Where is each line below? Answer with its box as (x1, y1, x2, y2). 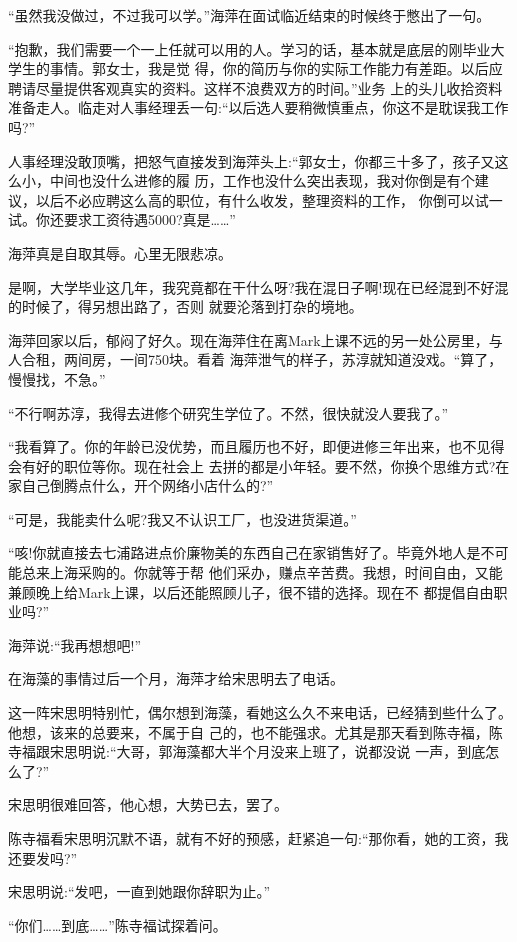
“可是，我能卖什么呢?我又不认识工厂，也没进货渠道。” (8, 508, 357, 529)
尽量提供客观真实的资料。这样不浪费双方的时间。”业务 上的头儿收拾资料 (35, 77, 503, 98)
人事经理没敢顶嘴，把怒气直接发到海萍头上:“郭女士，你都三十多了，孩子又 (8, 150, 495, 171)
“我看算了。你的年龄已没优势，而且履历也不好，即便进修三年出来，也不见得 (8, 436, 505, 457)
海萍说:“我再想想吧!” (8, 634, 141, 655)
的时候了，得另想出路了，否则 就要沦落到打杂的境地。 (8, 296, 363, 317)
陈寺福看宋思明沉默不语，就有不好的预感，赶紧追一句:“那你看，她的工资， (8, 828, 495, 848)
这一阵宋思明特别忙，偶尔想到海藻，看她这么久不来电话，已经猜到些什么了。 (8, 702, 512, 723)
